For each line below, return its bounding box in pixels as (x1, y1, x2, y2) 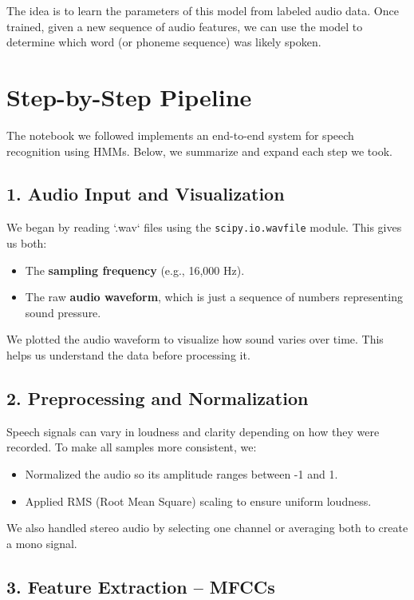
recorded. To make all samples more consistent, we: (6, 439, 257, 455)
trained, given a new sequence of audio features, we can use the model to (6, 18, 363, 34)
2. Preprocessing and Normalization (6, 385, 309, 410)
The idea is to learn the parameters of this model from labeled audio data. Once (6, 2, 399, 18)
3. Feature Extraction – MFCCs (6, 574, 275, 598)
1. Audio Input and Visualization (6, 181, 285, 206)
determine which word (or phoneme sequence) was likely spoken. (6, 34, 321, 50)
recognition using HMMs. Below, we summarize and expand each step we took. (6, 142, 392, 159)
